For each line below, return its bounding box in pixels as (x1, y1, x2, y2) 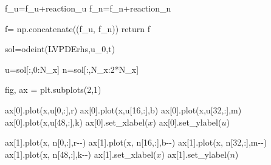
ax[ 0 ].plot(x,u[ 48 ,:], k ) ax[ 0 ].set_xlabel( (5, 115, 148, 128)
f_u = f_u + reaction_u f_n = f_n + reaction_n (5, 2, 171, 14)
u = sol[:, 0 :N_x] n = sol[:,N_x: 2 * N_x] (5, 62, 139, 75)
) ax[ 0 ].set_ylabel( (153, 115, 222, 128)
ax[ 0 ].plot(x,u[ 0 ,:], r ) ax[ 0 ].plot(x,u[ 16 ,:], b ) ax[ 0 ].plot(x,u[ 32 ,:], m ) (5, 103, 242, 116)
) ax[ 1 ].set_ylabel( (161, 147, 230, 160)
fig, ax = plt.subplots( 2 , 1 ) (5, 83, 101, 96)
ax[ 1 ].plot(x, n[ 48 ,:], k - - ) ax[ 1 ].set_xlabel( (5, 147, 157, 160)
